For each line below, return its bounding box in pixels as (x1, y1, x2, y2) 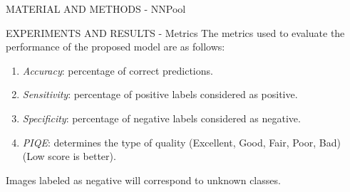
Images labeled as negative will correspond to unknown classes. (6, 172, 281, 187)
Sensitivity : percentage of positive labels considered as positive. (22, 87, 298, 102)
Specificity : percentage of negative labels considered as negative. (22, 110, 301, 125)
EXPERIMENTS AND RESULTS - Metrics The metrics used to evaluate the (6, 25, 345, 40)
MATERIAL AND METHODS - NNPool (6, 1, 186, 16)
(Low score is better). (22, 149, 116, 164)
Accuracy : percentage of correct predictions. (22, 63, 213, 78)
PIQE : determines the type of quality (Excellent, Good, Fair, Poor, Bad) (22, 134, 341, 149)
